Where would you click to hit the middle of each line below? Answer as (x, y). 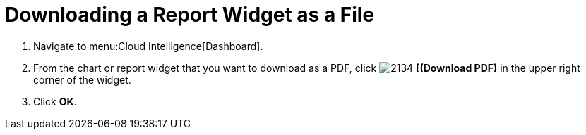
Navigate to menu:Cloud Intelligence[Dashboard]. (148, 46)
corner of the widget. (82, 79)
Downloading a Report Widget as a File (190, 15)
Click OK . (55, 101)
